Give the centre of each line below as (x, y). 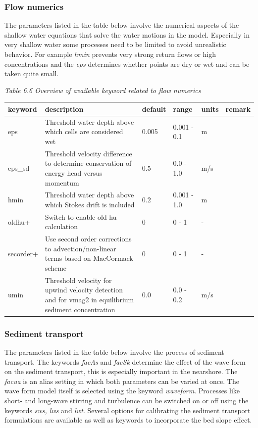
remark (238, 109)
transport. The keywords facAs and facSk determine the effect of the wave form (125, 361)
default (154, 109)
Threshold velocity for (78, 280)
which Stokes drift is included (90, 204)
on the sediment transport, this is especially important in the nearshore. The (121, 371)
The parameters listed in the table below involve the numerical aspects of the (122, 25)
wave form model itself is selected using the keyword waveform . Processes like (122, 391)
